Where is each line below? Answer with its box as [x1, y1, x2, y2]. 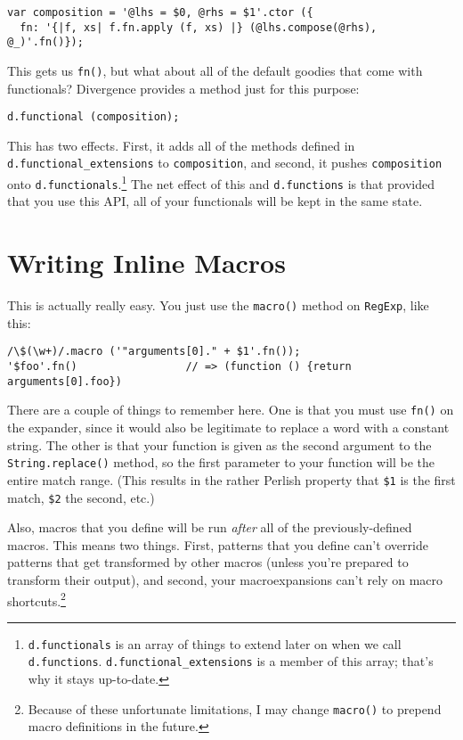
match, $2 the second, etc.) [7, 488, 155, 506]
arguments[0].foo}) [7, 374, 122, 388]
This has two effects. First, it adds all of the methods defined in [7, 136, 355, 154]
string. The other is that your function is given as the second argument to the [7, 435, 432, 454]
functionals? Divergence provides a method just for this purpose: [7, 78, 360, 97]
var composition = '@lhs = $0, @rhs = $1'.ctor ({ [7, 6, 313, 19]
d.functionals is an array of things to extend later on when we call [28, 634, 402, 653]
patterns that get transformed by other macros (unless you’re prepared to [7, 553, 409, 571]
